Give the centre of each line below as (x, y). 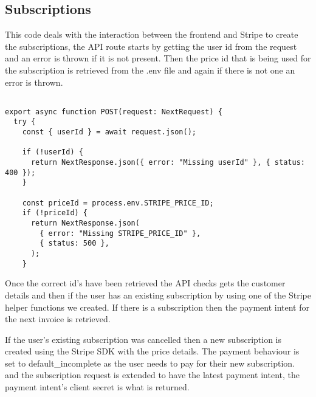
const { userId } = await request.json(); (109, 132)
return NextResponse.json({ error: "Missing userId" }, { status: (168, 163)
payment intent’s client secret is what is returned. (97, 387)
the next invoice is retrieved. (58, 319)
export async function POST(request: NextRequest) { (114, 112)
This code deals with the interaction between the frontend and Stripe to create (152, 34)
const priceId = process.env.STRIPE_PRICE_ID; (118, 203)
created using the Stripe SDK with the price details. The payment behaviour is (152, 351)
